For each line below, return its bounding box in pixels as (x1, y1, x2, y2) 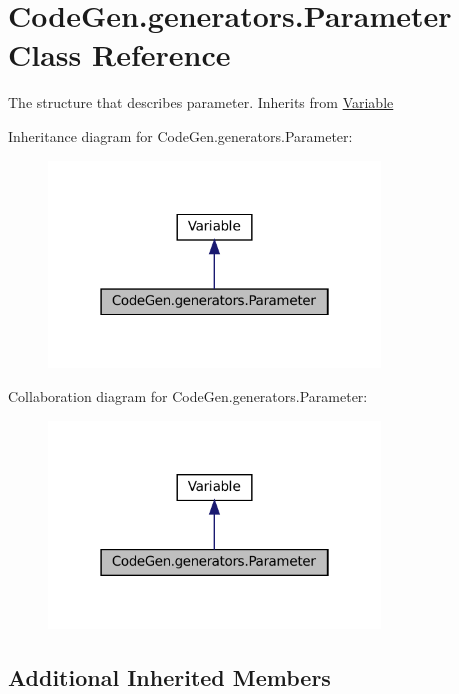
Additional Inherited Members (8, 661, 331, 692)
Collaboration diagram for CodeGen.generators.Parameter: (8, 386, 368, 407)
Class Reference (8, 34, 231, 75)
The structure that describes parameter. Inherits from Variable (8, 92, 394, 113)
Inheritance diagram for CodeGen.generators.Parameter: (8, 125, 353, 146)
